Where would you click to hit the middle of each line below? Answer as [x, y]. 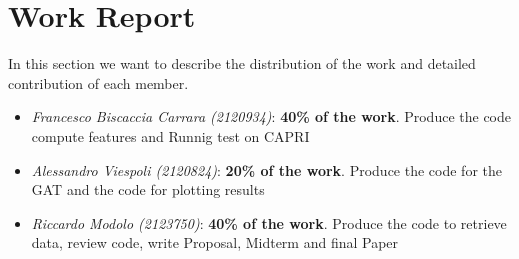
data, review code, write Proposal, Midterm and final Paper [215, 242]
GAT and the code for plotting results [148, 189]
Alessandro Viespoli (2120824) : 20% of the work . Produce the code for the [266, 169]
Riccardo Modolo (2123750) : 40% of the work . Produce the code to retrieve [269, 222]
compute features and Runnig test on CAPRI [170, 135]
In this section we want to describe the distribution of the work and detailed [242, 63]
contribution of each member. [98, 82]
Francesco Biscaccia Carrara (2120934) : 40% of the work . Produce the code [271, 116]
